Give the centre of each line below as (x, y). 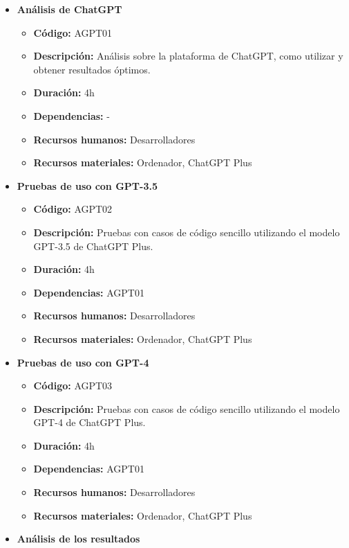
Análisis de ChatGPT (69, 9)
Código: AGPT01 (73, 32)
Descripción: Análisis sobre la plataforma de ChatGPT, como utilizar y (188, 56)
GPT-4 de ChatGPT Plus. (89, 422)
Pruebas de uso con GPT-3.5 (87, 185)
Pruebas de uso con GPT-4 (83, 362)
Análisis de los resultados (78, 539)
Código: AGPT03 (73, 386)
